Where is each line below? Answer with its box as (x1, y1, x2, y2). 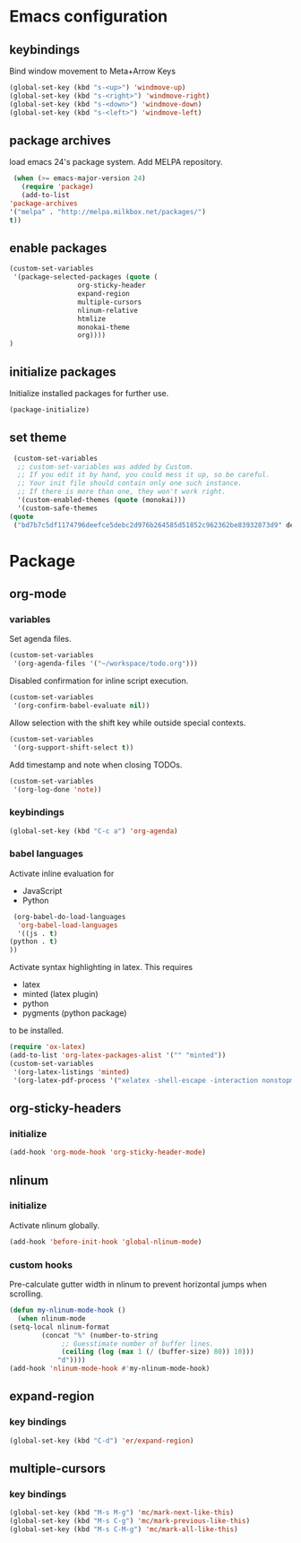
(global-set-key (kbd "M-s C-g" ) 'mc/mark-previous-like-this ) (9, 1517, 251, 1526)
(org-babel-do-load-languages (13, 912, 126, 921)
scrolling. (9, 1288, 43, 1299)
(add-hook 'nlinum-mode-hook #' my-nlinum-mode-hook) (9, 1365, 211, 1374)
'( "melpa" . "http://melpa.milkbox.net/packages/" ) (9, 207, 206, 216)
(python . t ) (9, 937, 58, 947)
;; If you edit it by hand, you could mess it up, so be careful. (17, 471, 271, 480)
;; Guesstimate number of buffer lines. (61, 1339, 215, 1348)
